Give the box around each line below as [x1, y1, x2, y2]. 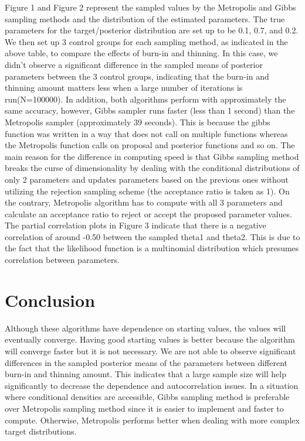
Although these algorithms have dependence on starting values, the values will [5, 322, 286, 334]
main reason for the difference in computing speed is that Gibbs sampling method [5, 150, 299, 162]
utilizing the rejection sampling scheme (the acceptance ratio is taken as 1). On [5, 184, 290, 197]
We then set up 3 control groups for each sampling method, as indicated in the [5, 35, 288, 47]
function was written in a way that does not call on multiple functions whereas [5, 127, 288, 139]
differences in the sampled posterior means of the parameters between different [5, 356, 288, 368]
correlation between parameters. [5, 254, 120, 266]
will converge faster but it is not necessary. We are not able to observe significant [5, 344, 296, 357]
